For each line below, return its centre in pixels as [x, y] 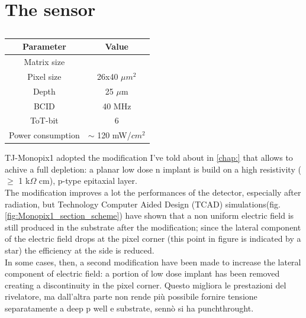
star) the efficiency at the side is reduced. [80, 250]
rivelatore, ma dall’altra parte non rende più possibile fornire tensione [131, 296]
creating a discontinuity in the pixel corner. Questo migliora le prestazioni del [146, 285]
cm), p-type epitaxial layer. [88, 181]
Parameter [44, 46]
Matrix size [44, 61]
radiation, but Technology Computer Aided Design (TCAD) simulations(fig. [143, 204]
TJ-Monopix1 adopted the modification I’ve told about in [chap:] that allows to [149, 158]
